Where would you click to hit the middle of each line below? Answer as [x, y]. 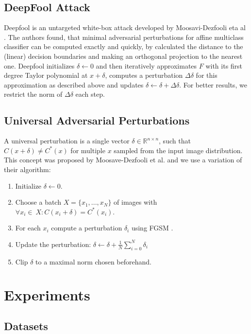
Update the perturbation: [53, 244]
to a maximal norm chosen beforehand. [93, 261]
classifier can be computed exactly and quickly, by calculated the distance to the [124, 46]
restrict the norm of [33, 94]
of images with [135, 202]
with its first [224, 65]
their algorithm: [27, 169]
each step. [90, 94]
